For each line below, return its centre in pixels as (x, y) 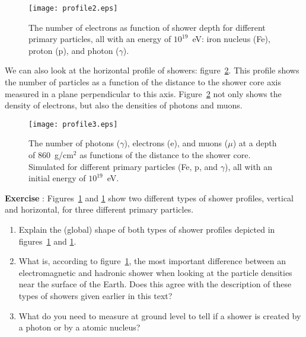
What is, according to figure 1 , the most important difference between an (152, 261)
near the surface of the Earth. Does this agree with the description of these (155, 284)
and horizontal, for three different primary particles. (99, 209)
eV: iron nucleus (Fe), (231, 39)
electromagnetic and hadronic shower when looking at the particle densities (155, 272)
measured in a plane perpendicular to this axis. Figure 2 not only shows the (143, 93)
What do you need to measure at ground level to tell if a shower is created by (160, 315)
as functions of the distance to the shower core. (165, 155)
